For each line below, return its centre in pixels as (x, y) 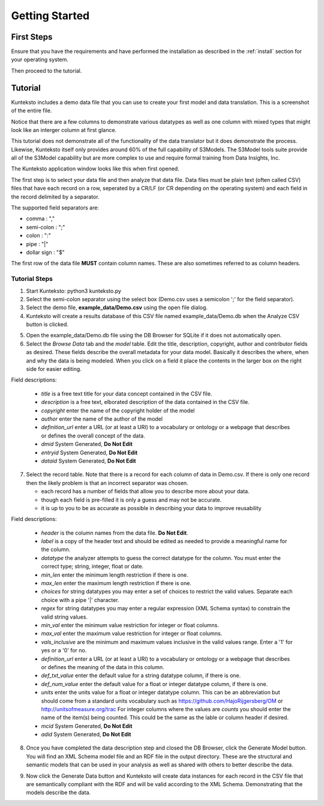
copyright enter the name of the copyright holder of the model (118, 411)
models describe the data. (58, 793)
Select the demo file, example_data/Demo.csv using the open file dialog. (117, 308)
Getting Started (50, 16)
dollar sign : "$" (46, 252)
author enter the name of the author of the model (102, 419)
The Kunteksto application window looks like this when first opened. (95, 169)
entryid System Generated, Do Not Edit (89, 453)
